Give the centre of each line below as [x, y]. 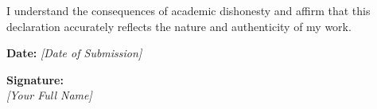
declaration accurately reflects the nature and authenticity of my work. [179, 26]
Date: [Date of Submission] [74, 53]
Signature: [35, 79]
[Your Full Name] [49, 95]
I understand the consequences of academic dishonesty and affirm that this [188, 10]
